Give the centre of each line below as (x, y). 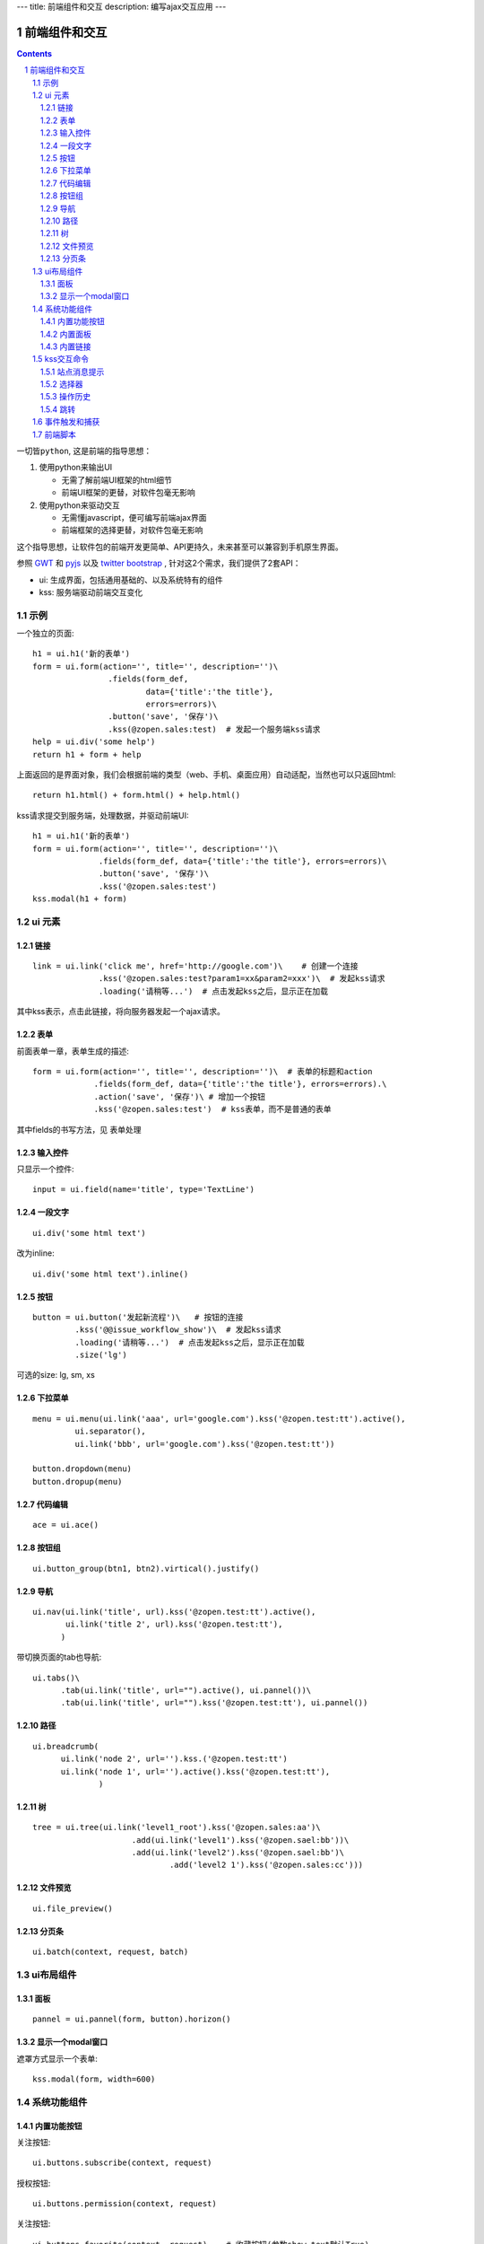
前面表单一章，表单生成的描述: (73, 1051)
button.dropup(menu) (78, 1481)
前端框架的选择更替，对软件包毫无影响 (132, 530)
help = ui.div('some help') (94, 742)
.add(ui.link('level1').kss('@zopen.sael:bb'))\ (240, 1840)
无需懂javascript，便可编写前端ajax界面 (134, 517)
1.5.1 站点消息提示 (73, 372)
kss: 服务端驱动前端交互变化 (91, 592)
